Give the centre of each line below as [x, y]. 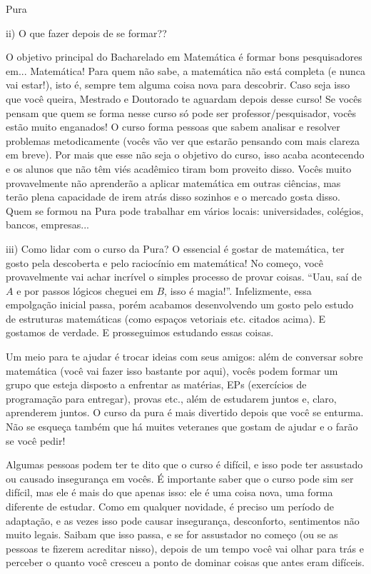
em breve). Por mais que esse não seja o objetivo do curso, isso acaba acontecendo [185, 155]
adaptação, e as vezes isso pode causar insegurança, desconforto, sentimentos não [183, 520]
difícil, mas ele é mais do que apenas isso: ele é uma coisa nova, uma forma [169, 492]
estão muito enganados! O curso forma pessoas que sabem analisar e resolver [173, 127]
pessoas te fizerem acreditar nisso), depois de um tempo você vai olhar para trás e [185, 548]
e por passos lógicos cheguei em [85, 290]
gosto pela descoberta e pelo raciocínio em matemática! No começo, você [165, 262]
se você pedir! [36, 440]
